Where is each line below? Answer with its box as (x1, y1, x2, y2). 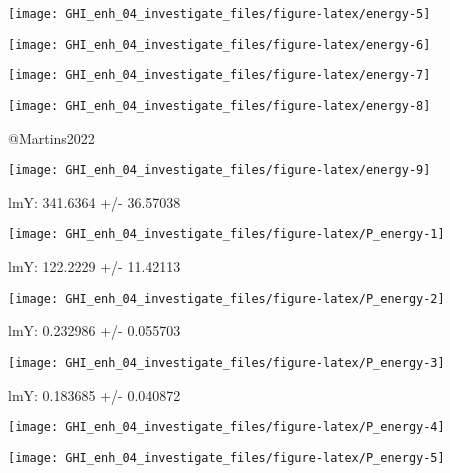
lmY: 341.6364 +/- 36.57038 (8, 191, 181, 212)
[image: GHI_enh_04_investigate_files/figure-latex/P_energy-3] (8, 355, 445, 370)
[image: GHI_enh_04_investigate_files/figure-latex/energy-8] (8, 98, 431, 113)
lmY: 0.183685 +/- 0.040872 (8, 384, 181, 405)
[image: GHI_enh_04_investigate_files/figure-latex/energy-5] (8, 7, 431, 21)
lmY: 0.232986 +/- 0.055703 (8, 320, 181, 341)
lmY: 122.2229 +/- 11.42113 (8, 256, 181, 277)
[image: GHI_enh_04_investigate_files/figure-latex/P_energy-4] (8, 420, 445, 435)
